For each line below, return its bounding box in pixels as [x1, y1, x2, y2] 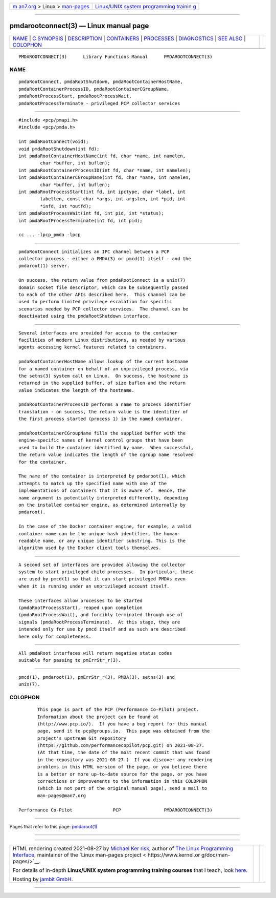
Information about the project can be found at [37, 714, 159, 720]
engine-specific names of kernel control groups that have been [18, 437, 183, 443]
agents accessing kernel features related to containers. [18, 344, 167, 350]
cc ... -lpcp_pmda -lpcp [18, 232, 81, 238]
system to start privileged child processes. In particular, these [18, 569, 194, 575]
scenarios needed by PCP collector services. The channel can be [18, 306, 189, 312]
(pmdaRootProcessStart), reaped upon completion [18, 605, 143, 611]
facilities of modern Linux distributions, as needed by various [18, 337, 186, 343]
